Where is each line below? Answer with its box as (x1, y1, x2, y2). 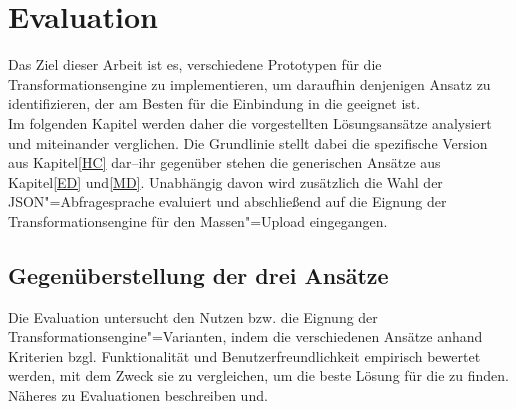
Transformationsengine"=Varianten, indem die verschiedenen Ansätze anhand (8, 326, 483, 347)
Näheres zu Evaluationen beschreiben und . (8, 385, 268, 406)
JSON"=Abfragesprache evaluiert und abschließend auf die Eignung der (8, 191, 447, 212)
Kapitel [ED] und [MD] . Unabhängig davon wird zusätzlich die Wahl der (8, 171, 443, 192)
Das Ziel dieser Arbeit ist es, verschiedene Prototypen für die (8, 54, 382, 75)
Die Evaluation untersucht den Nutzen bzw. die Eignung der (8, 306, 378, 327)
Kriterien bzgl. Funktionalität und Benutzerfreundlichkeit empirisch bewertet (8, 345, 481, 366)
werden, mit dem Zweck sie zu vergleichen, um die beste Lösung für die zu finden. (8, 365, 509, 386)
